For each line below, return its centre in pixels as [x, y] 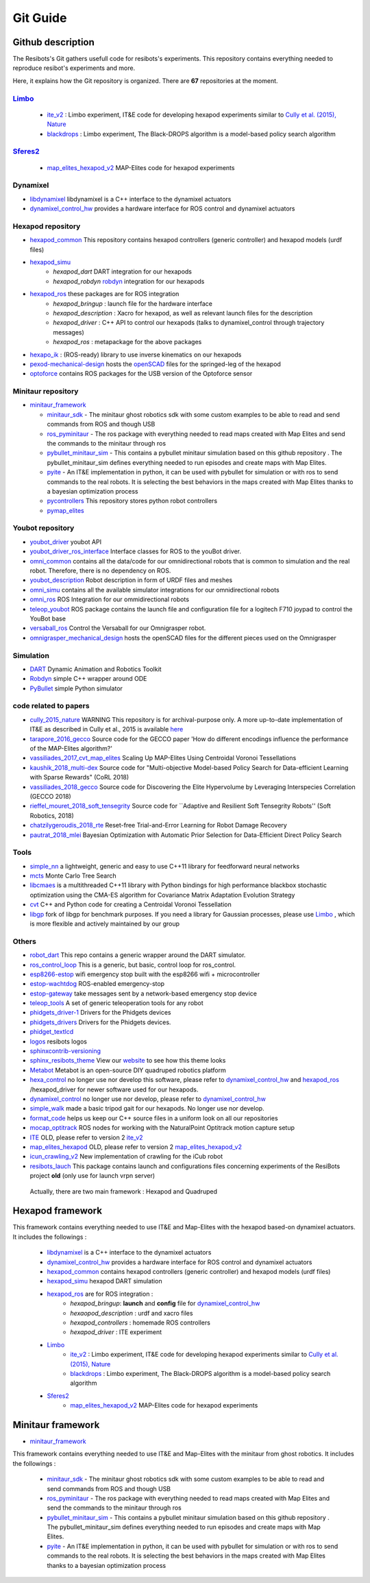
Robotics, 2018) [52, 815]
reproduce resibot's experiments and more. [74, 68]
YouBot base [48, 618]
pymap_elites [66, 510]
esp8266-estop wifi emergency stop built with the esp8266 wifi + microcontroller [145, 974]
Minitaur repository [46, 391]
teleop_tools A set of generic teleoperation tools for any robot [116, 1003]
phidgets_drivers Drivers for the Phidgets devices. [100, 1022]
